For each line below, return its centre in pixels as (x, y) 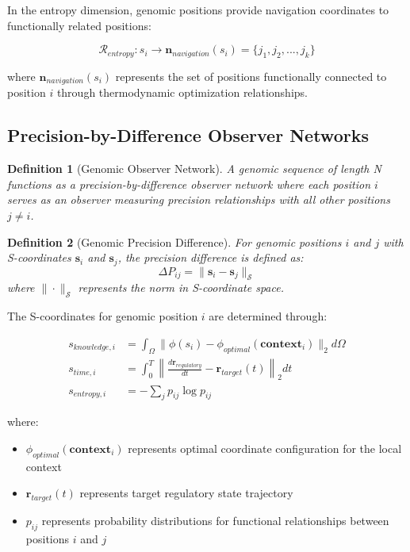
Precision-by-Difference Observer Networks (188, 135)
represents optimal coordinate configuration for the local (265, 448)
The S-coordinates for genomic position (103, 316)
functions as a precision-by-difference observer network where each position (189, 184)
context (44, 466)
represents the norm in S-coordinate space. (181, 287)
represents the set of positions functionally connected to (251, 76)
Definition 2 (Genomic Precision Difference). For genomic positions (174, 241)
